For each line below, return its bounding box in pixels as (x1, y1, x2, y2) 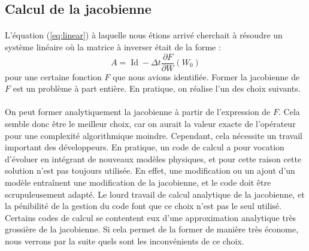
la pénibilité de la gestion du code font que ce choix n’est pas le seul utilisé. (5, 199, 281, 212)
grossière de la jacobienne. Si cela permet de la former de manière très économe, (5, 223, 299, 235)
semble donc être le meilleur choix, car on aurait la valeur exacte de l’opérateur (5, 117, 296, 129)
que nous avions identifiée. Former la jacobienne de (113, 70, 300, 83)
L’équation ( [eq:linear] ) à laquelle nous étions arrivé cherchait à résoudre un (5, 29, 283, 41)
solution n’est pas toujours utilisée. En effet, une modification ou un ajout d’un (5, 164, 295, 177)
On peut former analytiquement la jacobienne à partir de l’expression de (5, 105, 271, 118)
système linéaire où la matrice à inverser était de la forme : (5, 40, 221, 53)
